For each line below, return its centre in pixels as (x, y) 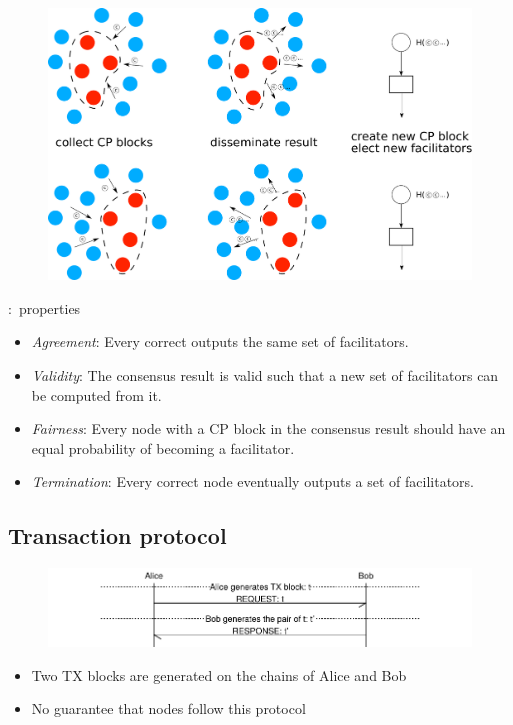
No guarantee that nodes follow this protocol (168, 708)
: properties (44, 307)
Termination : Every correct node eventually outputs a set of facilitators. (252, 481)
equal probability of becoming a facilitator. (163, 447)
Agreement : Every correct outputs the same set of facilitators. (220, 341)
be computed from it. (96, 394)
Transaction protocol (117, 535)
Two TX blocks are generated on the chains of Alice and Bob (219, 674)
